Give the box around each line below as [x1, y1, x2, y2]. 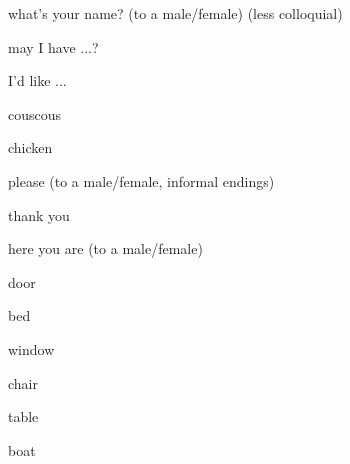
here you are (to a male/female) [8, 238, 203, 259]
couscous [8, 103, 62, 124]
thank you [8, 204, 70, 225]
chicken [8, 137, 53, 158]
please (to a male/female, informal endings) [8, 170, 275, 191]
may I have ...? [8, 36, 99, 57]
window [8, 338, 55, 359]
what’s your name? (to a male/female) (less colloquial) [8, 3, 343, 23]
